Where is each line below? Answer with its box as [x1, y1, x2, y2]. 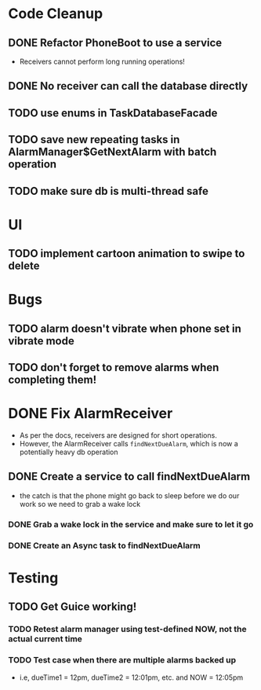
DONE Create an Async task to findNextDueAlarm [8, 540, 201, 551]
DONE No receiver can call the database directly [8, 79, 248, 93]
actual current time [8, 633, 82, 644]
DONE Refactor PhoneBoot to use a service [8, 36, 223, 50]
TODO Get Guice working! [8, 600, 137, 614]
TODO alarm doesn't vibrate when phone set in [8, 321, 241, 335]
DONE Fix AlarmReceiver [8, 405, 173, 423]
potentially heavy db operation [19, 447, 119, 457]
